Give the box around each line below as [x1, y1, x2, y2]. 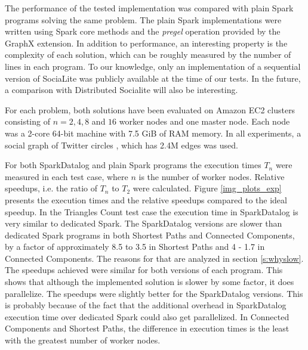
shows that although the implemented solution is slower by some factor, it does [5, 275, 294, 288]
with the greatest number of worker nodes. [5, 334, 161, 346]
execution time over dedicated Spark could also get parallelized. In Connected [5, 310, 289, 323]
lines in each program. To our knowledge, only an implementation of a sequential [5, 60, 301, 72]
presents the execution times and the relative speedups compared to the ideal [5, 193, 287, 206]
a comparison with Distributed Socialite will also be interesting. [5, 83, 238, 96]
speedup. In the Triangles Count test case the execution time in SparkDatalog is [5, 205, 298, 218]
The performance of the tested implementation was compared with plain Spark [5, 2, 294, 14]
